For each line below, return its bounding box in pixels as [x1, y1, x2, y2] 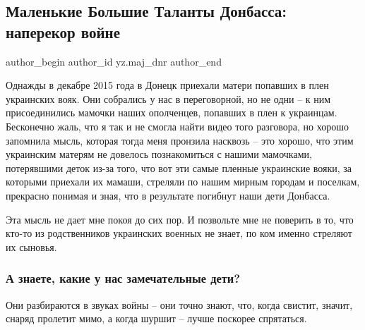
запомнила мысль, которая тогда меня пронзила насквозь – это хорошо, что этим [6, 133, 354, 147]
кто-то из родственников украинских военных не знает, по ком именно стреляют [6, 226, 352, 240]
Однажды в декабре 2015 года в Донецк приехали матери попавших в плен [6, 78, 329, 92]
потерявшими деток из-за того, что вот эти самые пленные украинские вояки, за [6, 160, 352, 175]
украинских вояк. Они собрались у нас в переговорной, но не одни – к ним [6, 91, 331, 106]
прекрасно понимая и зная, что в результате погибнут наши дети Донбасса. [6, 188, 330, 202]
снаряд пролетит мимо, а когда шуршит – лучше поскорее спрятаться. [6, 311, 307, 326]
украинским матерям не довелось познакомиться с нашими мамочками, [6, 147, 312, 161]
